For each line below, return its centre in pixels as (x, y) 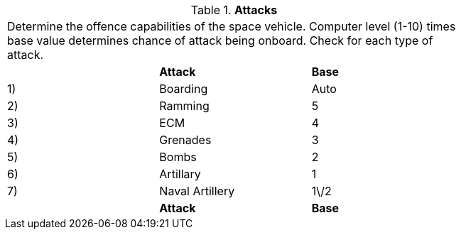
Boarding (184, 89)
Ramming (184, 106)
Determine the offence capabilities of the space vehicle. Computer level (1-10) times (232, 26)
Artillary (180, 174)
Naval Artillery (197, 191)
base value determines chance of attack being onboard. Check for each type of (220, 40)
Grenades (185, 140)
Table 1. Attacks (234, 10)
